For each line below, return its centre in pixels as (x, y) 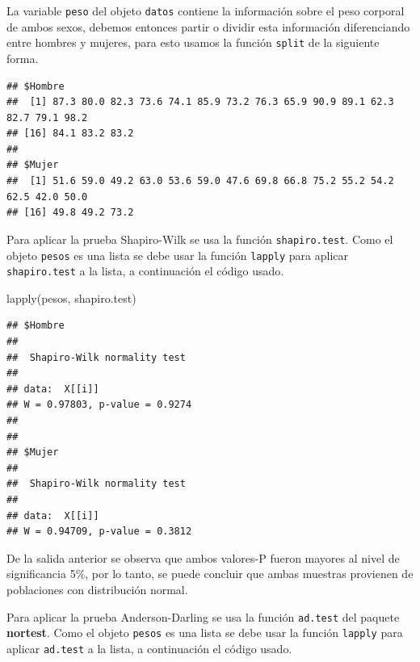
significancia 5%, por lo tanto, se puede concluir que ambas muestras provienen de (210, 574)
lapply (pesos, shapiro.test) (71, 297)
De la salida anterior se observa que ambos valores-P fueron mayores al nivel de (203, 557)
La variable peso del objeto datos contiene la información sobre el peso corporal (206, 10)
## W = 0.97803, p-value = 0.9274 (99, 405)
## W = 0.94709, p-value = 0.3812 (99, 532)
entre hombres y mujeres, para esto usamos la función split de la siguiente (193, 42)
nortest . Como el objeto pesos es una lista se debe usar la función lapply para (205, 633)
